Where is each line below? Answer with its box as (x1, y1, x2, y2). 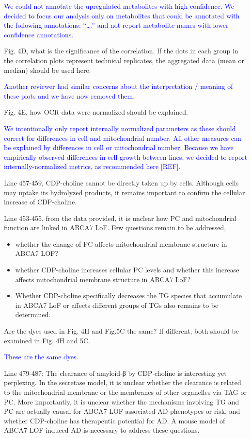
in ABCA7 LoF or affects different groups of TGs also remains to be (15, 300, 219, 310)
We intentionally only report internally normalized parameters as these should (4, 123, 236, 133)
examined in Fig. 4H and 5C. (4, 335, 90, 345)
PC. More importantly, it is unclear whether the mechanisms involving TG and (4, 396, 239, 406)
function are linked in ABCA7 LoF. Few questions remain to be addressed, (4, 222, 226, 233)
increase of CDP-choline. (4, 197, 77, 207)
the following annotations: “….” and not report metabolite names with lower (4, 20, 229, 30)
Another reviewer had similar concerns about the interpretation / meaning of (4, 81, 233, 91)
